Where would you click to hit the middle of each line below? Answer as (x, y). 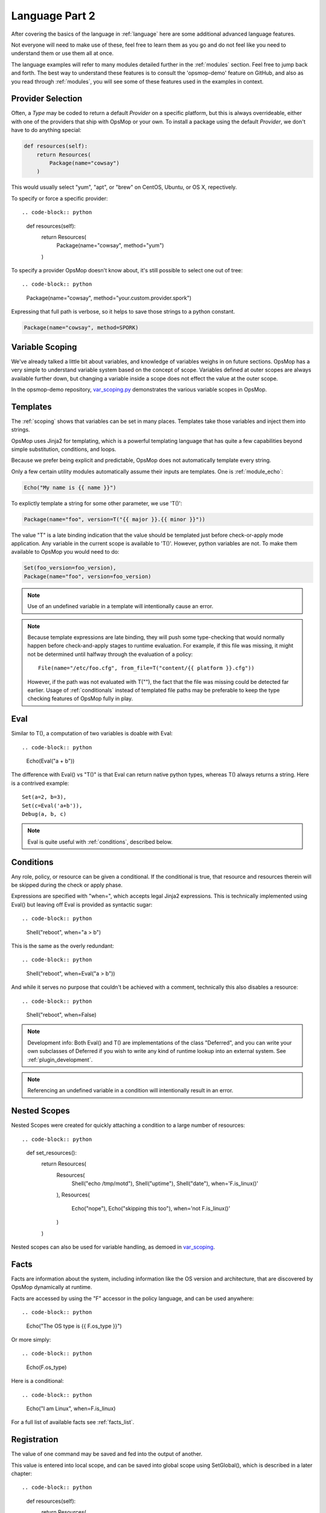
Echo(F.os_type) (46, 1367)
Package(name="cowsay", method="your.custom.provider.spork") (109, 298)
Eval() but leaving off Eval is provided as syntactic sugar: (82, 904)
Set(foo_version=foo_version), (70, 568)
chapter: (22, 1474)
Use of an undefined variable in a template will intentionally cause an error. (120, 606)
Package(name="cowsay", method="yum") (110, 246)
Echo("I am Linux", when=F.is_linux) (71, 1408)
